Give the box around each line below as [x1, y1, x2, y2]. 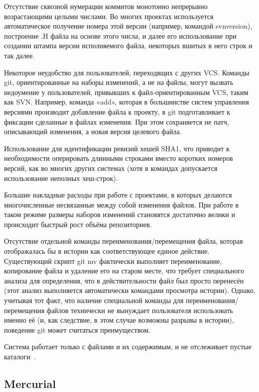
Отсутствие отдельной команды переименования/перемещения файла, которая [4, 236, 243, 246]
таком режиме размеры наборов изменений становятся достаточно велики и [4, 209, 235, 220]
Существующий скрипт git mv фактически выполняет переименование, [4, 255, 222, 266]
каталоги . [4, 351, 36, 361]
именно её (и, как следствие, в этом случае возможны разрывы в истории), [4, 315, 234, 325]
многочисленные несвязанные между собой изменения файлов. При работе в [4, 199, 239, 210]
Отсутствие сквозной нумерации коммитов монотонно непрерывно [4, 1, 208, 11]
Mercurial [4, 375, 56, 391]
